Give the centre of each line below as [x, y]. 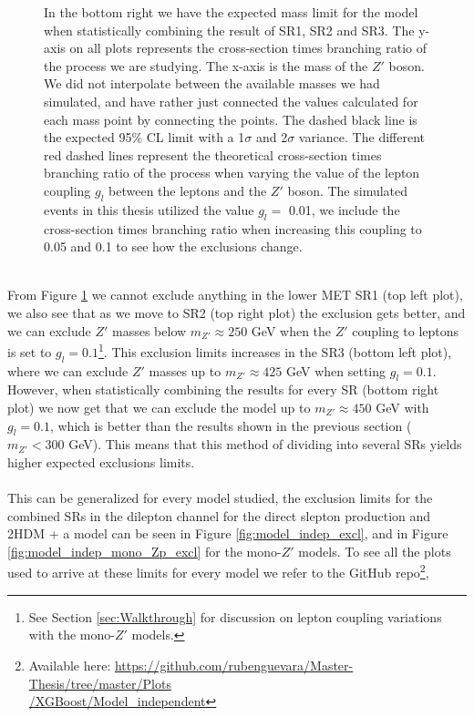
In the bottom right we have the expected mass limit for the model [231, 12]
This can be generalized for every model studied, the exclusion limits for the [220, 498]
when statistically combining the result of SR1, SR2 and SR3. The [229, 30]
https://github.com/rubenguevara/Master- [234, 665]
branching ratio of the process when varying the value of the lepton [232, 173]
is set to [30, 351]
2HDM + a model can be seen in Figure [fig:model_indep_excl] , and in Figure [228, 533]
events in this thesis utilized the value [149, 209]
